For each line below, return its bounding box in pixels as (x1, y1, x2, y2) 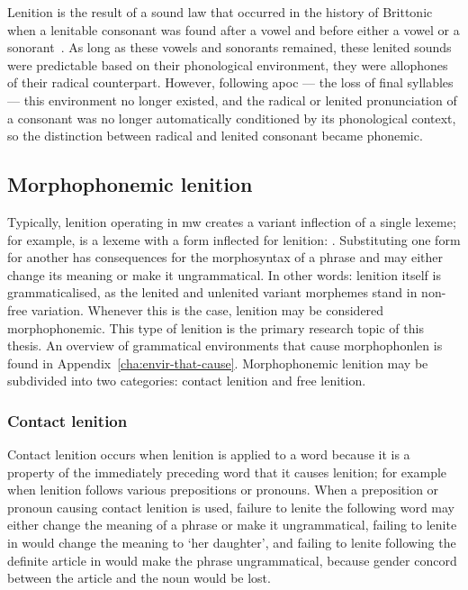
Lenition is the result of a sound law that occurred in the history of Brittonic (7, 3, 433, 21)
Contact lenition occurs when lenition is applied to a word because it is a (7, 445, 410, 464)
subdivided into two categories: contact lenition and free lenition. (7, 371, 366, 390)
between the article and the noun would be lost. (7, 568, 271, 587)
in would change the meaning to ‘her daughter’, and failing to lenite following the (7, 533, 456, 552)
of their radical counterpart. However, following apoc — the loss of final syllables (7, 73, 454, 92)
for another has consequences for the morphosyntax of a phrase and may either (7, 248, 444, 267)
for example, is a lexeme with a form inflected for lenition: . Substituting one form (7, 230, 461, 249)
